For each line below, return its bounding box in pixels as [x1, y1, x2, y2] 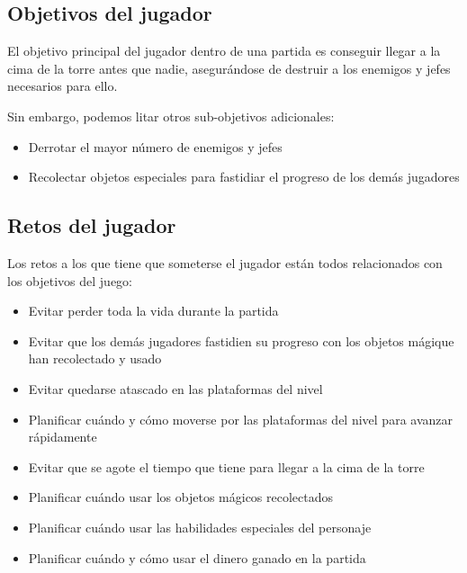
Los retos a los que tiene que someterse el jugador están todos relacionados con [7, 253, 443, 272]
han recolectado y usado [28, 349, 162, 368]
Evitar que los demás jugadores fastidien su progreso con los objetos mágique [28, 331, 454, 350]
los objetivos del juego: [7, 271, 132, 290]
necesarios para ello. [7, 76, 118, 95]
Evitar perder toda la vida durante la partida [28, 301, 279, 320]
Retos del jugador [7, 211, 176, 239]
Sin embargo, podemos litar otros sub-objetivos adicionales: [7, 106, 335, 125]
